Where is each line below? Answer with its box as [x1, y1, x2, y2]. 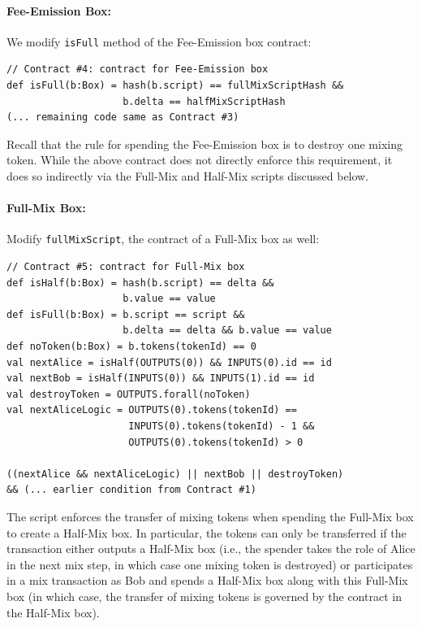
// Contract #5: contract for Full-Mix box [6, 261, 245, 273]
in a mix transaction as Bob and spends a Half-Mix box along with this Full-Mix [6, 572, 408, 589]
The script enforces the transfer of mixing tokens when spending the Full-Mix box [6, 507, 414, 525]
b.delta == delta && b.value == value [123, 324, 332, 337]
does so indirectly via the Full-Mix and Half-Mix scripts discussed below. [6, 168, 369, 185]
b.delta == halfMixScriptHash [123, 95, 286, 107]
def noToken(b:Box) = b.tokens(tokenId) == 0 [6, 341, 256, 353]
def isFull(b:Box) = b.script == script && [6, 308, 245, 320]
